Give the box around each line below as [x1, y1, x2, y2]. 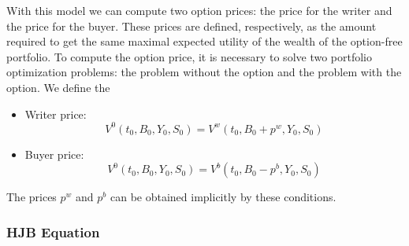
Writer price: [24, 105, 87, 122]
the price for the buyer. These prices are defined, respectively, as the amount [6, 17, 377, 34]
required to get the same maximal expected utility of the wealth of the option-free [6, 33, 403, 50]
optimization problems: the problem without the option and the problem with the [6, 64, 402, 80]
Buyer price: [24, 145, 84, 162]
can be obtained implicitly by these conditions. [110, 189, 336, 205]
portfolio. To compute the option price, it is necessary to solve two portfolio [6, 48, 373, 64]
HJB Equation [6, 222, 100, 241]
